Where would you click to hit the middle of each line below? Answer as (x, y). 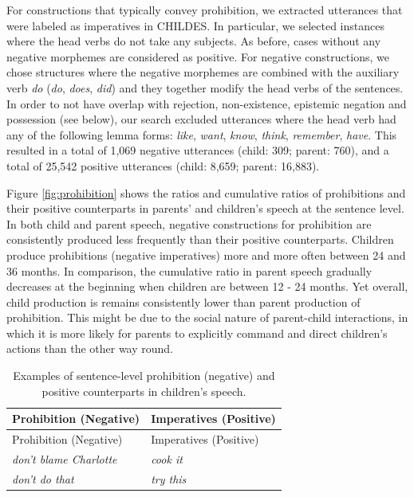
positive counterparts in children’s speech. (144, 391)
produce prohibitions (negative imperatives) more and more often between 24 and (206, 254)
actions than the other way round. (90, 348)
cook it (167, 458)
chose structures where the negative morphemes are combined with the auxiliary (203, 72)
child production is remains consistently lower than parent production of (183, 301)
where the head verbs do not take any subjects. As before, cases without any (194, 41)
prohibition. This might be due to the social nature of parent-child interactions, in (207, 317)
